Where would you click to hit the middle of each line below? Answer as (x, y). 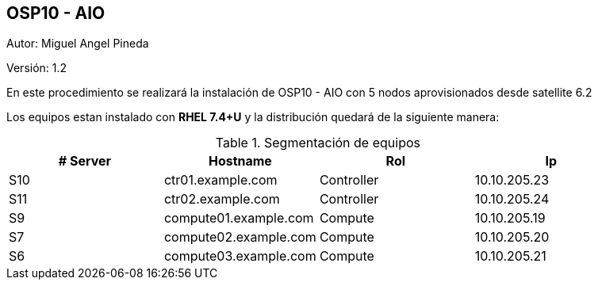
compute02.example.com (240, 237)
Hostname (240, 161)
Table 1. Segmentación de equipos (318, 143)
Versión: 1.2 (37, 68)
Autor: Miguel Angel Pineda (78, 44)
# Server (85, 161)
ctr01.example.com (220, 180)
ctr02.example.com (222, 199)
